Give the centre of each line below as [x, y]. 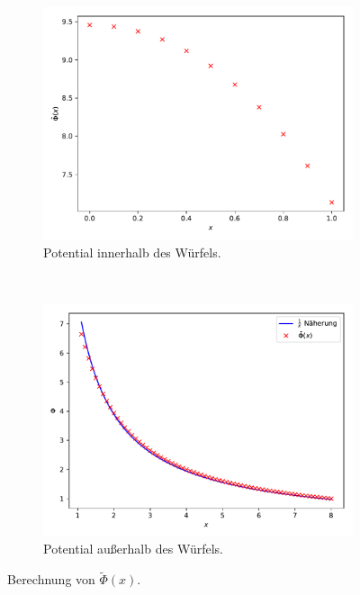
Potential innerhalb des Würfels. [132, 252]
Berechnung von [51, 579]
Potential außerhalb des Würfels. [133, 549]
